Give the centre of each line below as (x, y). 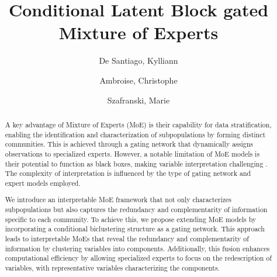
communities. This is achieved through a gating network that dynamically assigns (129, 144)
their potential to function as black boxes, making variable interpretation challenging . (136, 163)
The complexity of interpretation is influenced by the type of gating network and (128, 173)
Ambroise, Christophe (138, 80)
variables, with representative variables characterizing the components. (112, 267)
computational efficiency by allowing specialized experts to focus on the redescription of (138, 258)
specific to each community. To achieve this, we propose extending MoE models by (131, 219)
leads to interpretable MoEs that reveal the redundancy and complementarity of (127, 238)
